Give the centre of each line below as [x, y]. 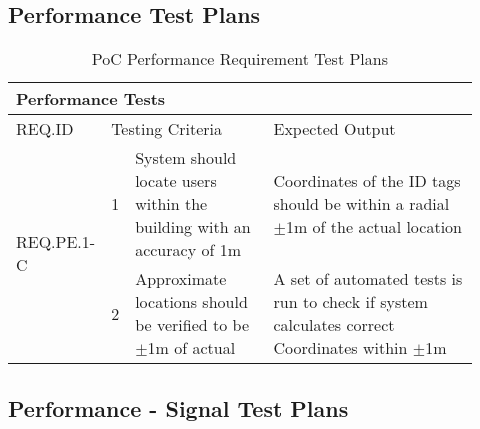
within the [171, 204]
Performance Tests [91, 99]
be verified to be [192, 325]
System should [186, 158]
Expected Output [334, 129]
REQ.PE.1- [56, 241]
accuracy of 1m [188, 250]
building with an [193, 227]
